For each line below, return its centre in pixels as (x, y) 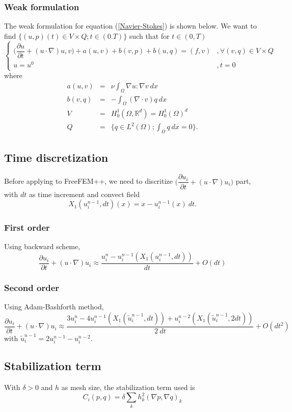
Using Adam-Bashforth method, (54, 307)
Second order (32, 287)
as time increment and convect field (84, 194)
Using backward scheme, (42, 246)
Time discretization (56, 157)
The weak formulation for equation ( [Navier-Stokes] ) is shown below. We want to (130, 26)
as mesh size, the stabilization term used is (128, 387)
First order (27, 227)
